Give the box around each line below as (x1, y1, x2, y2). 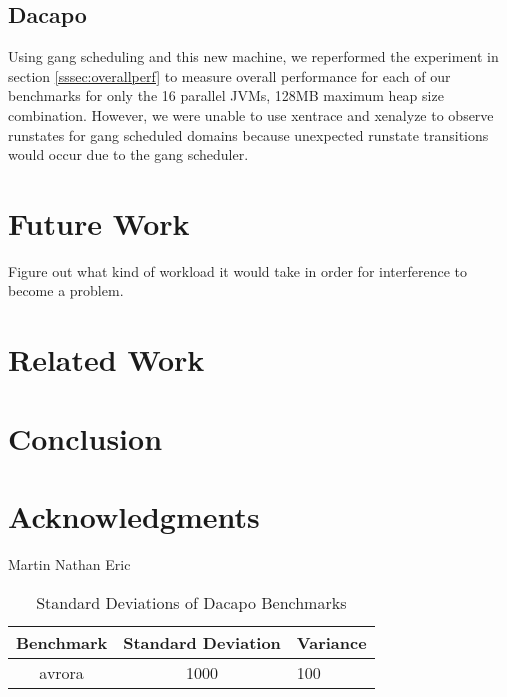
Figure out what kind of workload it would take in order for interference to (8, 260, 468, 281)
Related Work (8, 339, 205, 380)
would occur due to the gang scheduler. (8, 144, 249, 165)
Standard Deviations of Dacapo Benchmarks (36, 590, 347, 614)
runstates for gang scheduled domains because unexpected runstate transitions (8, 124, 489, 145)
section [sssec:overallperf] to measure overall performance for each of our (8, 65, 451, 86)
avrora (39, 660, 84, 684)
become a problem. (8, 280, 124, 301)
